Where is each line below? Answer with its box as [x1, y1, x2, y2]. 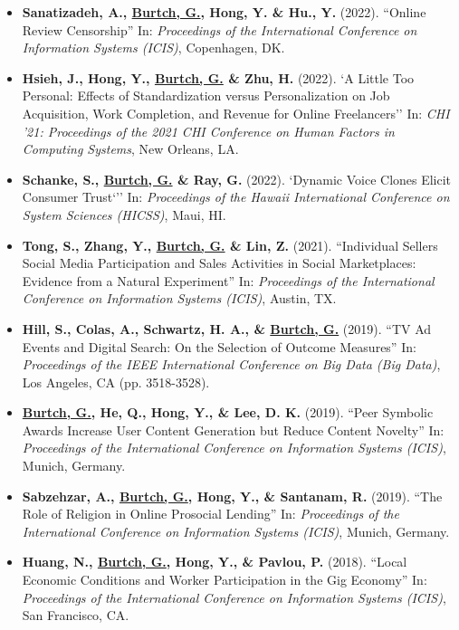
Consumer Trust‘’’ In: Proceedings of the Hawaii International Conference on [22, 187, 450, 206]
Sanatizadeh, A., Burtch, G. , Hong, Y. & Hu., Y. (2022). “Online [22, 3, 426, 21]
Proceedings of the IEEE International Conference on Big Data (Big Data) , [22, 355, 441, 374]
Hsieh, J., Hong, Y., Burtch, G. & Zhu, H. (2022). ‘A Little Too [22, 68, 415, 87]
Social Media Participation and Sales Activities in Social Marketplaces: [22, 253, 416, 272]
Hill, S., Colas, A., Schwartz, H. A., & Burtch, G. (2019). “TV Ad [22, 319, 432, 338]
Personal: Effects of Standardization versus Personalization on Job [22, 86, 390, 105]
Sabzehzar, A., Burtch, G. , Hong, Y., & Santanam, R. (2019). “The [22, 486, 443, 505]
